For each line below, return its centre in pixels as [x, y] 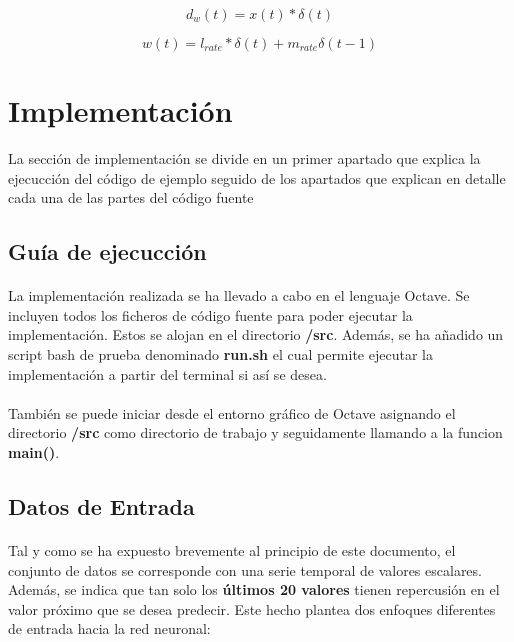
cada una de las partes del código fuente [131, 197]
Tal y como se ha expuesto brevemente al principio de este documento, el [232, 550]
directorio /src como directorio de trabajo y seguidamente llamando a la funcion [255, 432]
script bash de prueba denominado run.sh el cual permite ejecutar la [220, 354]
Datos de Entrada [101, 506]
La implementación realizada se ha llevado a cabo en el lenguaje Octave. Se [239, 295]
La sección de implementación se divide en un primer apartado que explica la [244, 158]
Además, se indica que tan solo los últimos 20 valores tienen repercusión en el [254, 589]
